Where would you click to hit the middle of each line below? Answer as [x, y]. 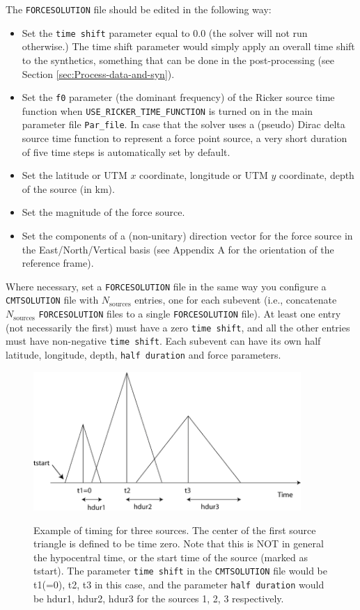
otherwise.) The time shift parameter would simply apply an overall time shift [188, 46]
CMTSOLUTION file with [52, 300]
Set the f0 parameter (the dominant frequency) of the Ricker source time [178, 97]
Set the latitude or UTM [75, 175]
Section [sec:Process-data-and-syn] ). [98, 73]
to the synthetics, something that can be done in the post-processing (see [178, 60]
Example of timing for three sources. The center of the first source [175, 530]
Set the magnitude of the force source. [103, 212]
